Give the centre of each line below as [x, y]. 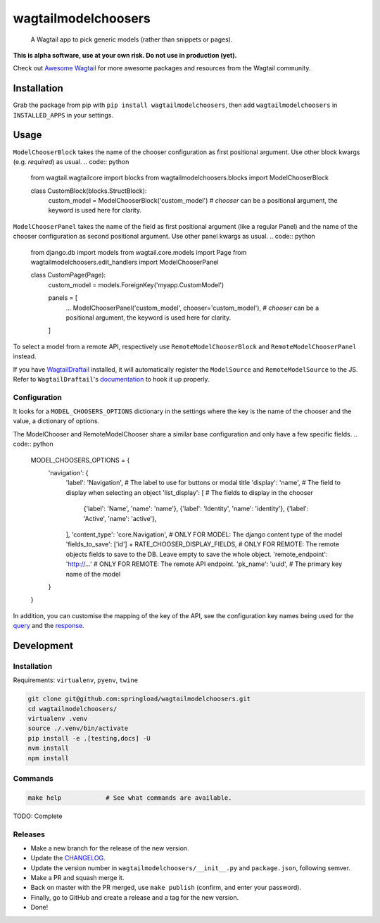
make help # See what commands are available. [130, 798]
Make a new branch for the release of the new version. [110, 848]
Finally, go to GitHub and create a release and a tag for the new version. [135, 897]
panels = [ [63, 298]
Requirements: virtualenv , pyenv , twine [76, 680]
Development [43, 645]
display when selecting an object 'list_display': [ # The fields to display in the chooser [189, 492]
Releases [29, 834]
